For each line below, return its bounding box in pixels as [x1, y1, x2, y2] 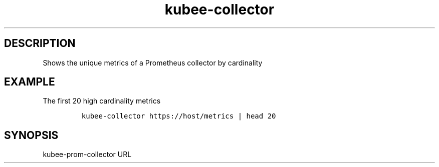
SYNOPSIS [4, 128, 59, 141]
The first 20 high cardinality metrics [43, 96, 161, 105]
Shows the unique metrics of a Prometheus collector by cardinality [43, 58, 263, 67]
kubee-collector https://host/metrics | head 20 [81, 112, 276, 120]
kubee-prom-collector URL [43, 150, 132, 159]
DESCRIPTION [4, 37, 76, 50]
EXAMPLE [4, 75, 55, 88]
